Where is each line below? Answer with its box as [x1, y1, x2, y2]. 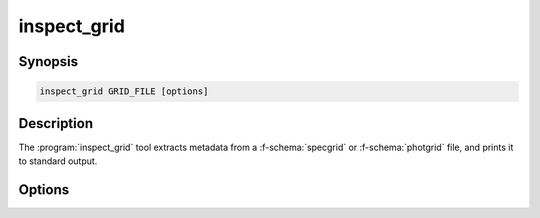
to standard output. [18, 155, 98, 167]
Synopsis [18, 53, 79, 70]
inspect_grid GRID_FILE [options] [39, 86, 209, 97]
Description [18, 115, 94, 132]
